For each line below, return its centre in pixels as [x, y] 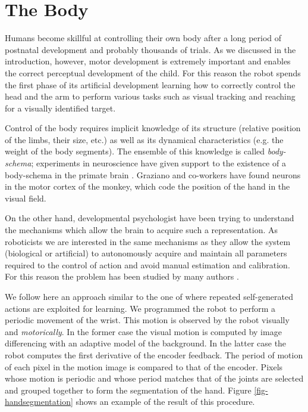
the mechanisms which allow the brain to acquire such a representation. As [142, 230]
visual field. [26, 198]
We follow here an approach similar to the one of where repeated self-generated [149, 296]
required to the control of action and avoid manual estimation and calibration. [147, 264]
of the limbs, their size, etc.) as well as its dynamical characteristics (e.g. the [144, 139]
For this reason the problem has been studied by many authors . [122, 276]
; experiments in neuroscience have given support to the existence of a [158, 163]
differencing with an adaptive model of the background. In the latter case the [146, 343]
